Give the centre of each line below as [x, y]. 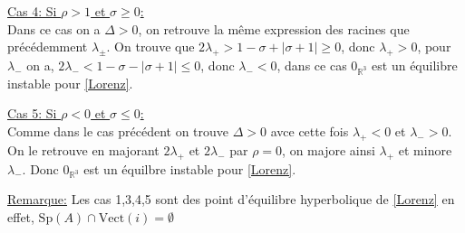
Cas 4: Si [32, 11]
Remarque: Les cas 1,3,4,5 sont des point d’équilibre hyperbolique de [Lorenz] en [231, 199]
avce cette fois [310, 130]
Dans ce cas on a [54, 28]
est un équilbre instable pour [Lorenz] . [190, 168]
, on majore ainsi [329, 149]
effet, [21, 216]
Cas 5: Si [32, 113]
